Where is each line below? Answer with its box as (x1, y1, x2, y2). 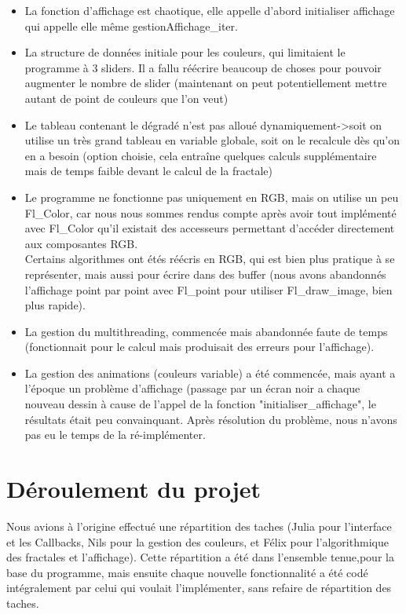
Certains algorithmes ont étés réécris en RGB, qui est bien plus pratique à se (24, 250, 395, 267)
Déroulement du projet (6, 473, 261, 505)
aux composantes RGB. (24, 235, 138, 251)
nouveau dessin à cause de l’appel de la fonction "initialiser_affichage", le (24, 396, 376, 412)
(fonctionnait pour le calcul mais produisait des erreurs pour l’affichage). (24, 338, 375, 355)
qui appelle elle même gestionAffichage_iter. (24, 17, 238, 34)
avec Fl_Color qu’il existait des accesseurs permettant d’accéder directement (24, 220, 395, 236)
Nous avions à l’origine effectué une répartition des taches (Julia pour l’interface (6, 517, 392, 534)
